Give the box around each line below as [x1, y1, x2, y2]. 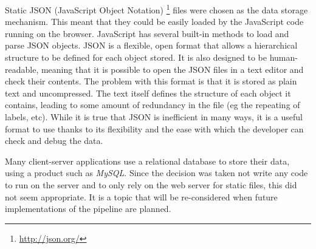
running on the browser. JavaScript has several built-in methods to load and [5, 27, 289, 39]
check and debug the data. [5, 134, 103, 147]
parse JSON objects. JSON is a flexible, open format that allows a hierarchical [5, 39, 298, 52]
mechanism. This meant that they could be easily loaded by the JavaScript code [5, 15, 304, 28]
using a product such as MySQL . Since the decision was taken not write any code [5, 166, 308, 179]
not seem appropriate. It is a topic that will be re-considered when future [5, 190, 278, 203]
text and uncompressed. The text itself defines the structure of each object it [5, 86, 291, 99]
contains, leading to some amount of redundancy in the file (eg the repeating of [5, 98, 300, 111]
